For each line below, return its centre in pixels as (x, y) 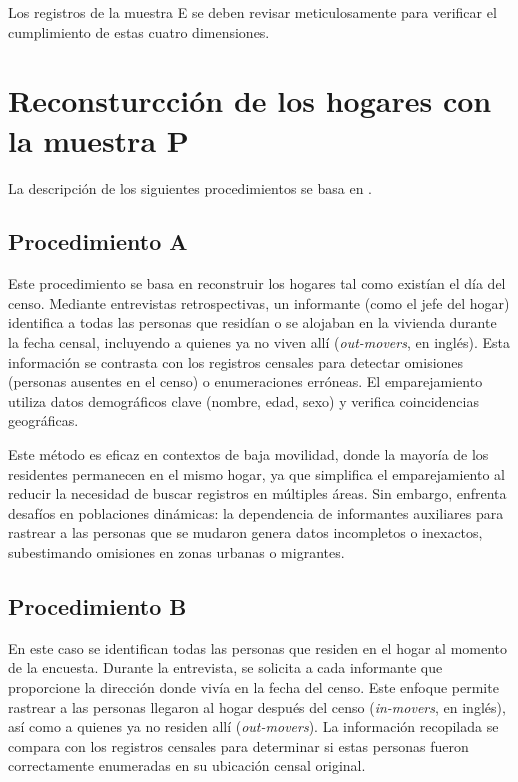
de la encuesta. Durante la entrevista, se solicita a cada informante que (225, 667)
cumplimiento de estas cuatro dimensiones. (139, 31)
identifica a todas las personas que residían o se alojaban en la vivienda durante (252, 322)
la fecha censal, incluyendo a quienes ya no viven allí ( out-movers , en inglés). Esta (259, 342)
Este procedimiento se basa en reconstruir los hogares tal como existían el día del (257, 283)
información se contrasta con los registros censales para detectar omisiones (236, 361)
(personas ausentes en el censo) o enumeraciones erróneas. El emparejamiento (245, 381)
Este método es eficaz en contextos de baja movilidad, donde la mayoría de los (248, 454)
